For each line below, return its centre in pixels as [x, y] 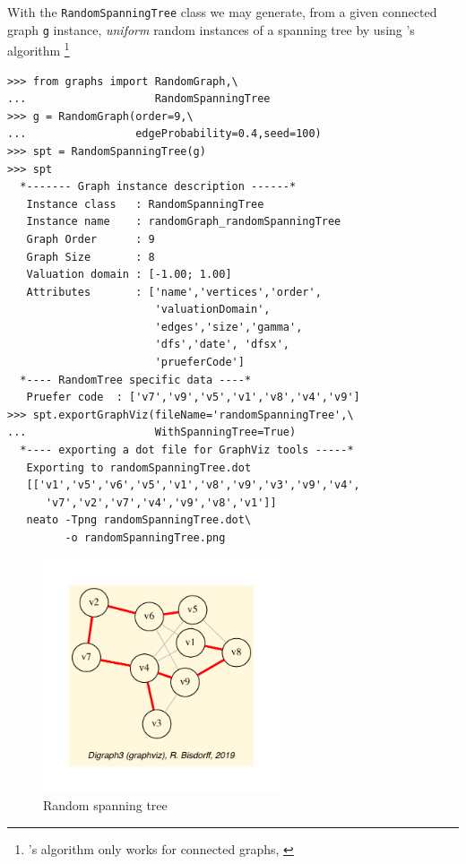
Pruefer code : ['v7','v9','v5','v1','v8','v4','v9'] [193, 397]
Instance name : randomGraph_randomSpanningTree [184, 222]
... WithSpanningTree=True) [152, 432]
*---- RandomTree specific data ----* [136, 380]
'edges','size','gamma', [229, 327]
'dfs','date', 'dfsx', [222, 345]
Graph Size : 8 [91, 257]
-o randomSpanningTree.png [145, 538]
